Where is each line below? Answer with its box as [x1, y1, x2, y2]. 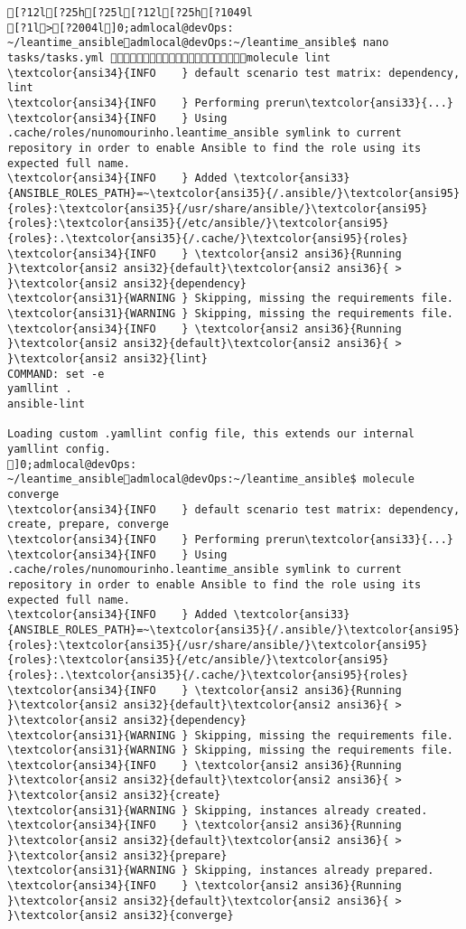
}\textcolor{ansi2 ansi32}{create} [7, 789, 221, 802]
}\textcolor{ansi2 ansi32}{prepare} [7, 849, 228, 862]
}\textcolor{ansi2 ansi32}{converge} [7, 909, 234, 923]
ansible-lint [7, 398, 85, 411]
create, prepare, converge [7, 518, 169, 531]
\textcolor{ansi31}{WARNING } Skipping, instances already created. [7, 803, 428, 817]
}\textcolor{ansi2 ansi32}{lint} [7, 352, 208, 366]
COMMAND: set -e [7, 367, 105, 380]
